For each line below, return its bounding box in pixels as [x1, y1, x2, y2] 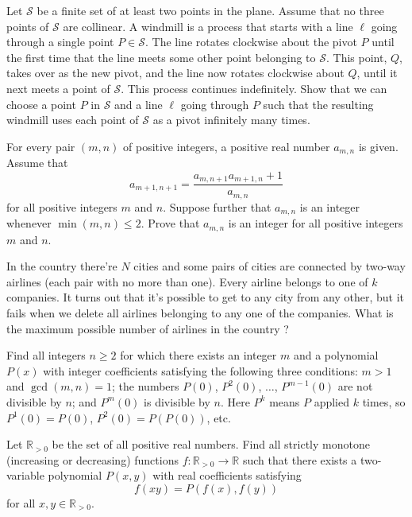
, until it [356, 64, 398, 81]
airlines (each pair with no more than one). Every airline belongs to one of [6, 273, 368, 290]
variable [6, 467, 44, 484]
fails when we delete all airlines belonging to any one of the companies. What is [6, 305, 394, 321]
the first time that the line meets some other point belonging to [6, 49, 316, 65]
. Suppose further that [163, 198, 271, 215]
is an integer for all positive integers [228, 215, 403, 231]
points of [6, 17, 49, 34]
